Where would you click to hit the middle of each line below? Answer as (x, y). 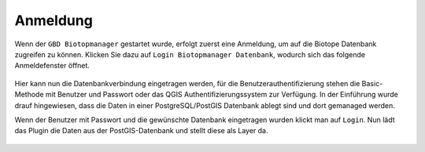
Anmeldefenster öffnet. (52, 66)
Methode (29, 95)
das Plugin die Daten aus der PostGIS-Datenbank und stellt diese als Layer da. (141, 131)
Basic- (372, 83)
